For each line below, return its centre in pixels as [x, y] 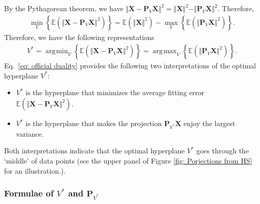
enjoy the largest [209, 123]
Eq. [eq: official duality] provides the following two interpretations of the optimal [130, 66]
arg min [57, 51]
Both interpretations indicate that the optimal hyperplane [94, 151]
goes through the [222, 151]
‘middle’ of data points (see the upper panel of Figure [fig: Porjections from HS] [128, 160]
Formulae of [29, 193]
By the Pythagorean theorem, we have [64, 8]
